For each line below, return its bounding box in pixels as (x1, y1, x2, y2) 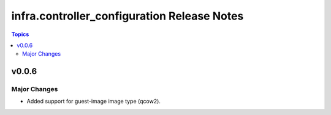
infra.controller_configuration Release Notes (11, 9, 244, 23)
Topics (11, 31, 29, 38)
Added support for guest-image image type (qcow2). (26, 98, 161, 105)
